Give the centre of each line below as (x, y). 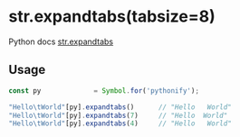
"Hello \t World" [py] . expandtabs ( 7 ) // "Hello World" (118, 115)
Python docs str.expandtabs (61, 41)
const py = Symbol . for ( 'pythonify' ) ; (104, 91)
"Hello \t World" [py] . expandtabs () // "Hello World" (120, 107)
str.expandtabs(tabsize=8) (112, 17)
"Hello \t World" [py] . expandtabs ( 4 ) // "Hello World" (120, 123)
